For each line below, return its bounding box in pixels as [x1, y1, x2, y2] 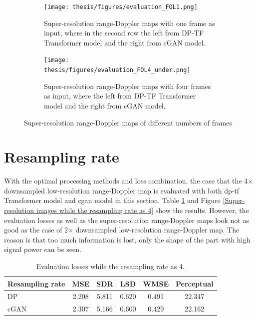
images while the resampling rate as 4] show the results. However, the [36, 205, 249, 215]
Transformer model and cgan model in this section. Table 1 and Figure [4, 195, 221, 205]
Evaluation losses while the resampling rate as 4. [36, 261, 185, 271]
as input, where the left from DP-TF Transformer [44, 90, 196, 101]
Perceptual [175, 278, 214, 288]
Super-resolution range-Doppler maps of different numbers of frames [24, 117, 232, 127]
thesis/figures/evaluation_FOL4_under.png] [44, 66, 191, 74]
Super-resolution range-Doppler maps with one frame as [44, 17, 215, 28]
